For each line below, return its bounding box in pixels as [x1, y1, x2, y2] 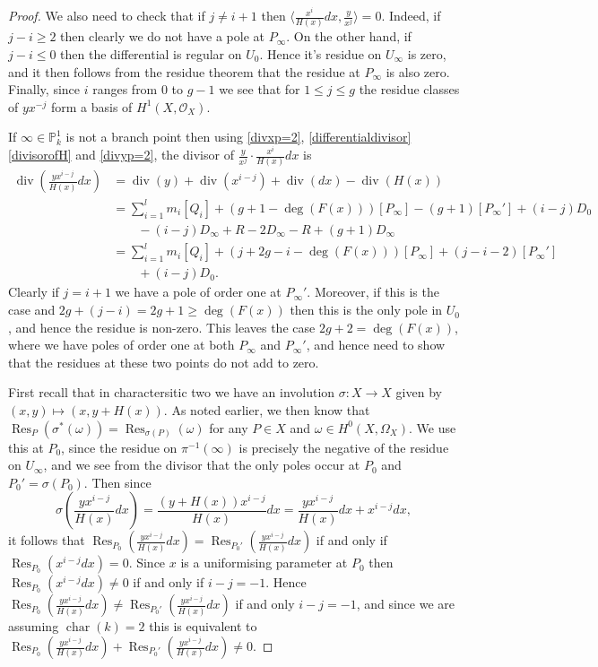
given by [395, 383, 442, 402]
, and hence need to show [306, 335, 446, 354]
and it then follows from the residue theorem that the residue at [8, 62, 360, 81]
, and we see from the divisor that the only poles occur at [43, 455, 360, 474]
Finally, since [8, 80, 81, 99]
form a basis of [50, 97, 133, 116]
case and [8, 300, 56, 319]
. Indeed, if [381, 6, 441, 25]
